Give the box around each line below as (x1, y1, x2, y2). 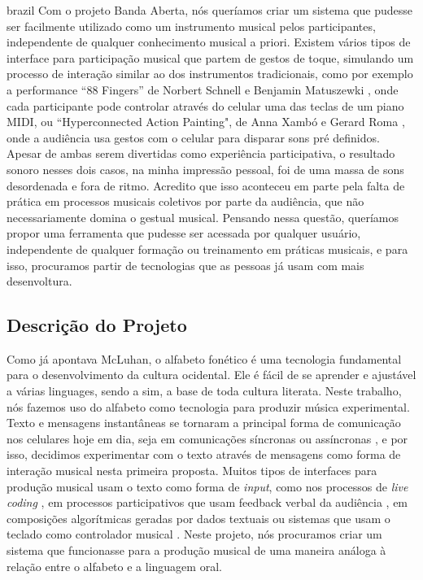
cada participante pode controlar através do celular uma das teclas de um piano (7, 97, 404, 114)
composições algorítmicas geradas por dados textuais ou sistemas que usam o (7, 509, 390, 526)
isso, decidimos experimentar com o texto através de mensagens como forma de (7, 446, 401, 463)
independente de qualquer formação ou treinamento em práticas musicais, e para (7, 240, 408, 257)
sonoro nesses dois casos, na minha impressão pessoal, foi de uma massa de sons (7, 160, 404, 177)
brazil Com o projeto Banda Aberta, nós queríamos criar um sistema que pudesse (7, 2, 413, 18)
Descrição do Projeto (7, 312, 187, 338)
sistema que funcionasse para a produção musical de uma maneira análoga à (7, 542, 386, 559)
